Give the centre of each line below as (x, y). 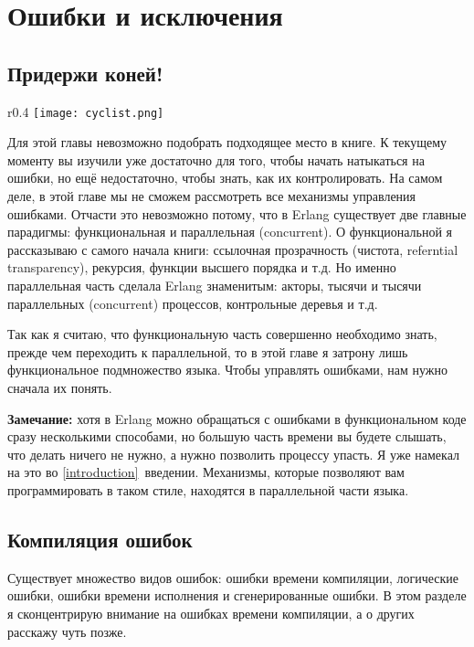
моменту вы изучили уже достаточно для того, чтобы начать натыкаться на (216, 159)
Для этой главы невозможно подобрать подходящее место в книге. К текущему (227, 142)
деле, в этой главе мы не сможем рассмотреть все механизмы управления (212, 196)
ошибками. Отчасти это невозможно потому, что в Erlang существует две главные (237, 213)
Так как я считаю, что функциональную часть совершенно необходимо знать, (222, 334)
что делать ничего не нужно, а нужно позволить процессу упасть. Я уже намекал (233, 454)
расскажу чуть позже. (67, 631)
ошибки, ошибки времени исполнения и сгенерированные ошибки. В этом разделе (237, 595)
